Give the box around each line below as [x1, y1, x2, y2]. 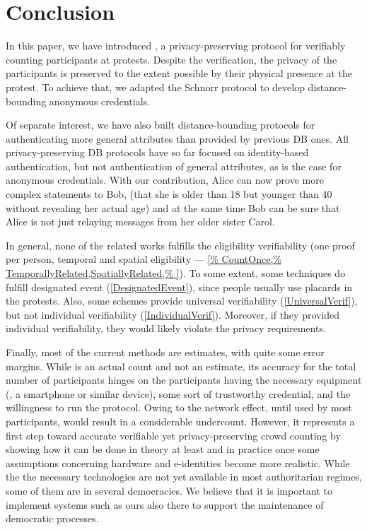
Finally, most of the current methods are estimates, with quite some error [6, 345, 325, 359]
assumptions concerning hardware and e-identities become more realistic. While [6, 455, 350, 470]
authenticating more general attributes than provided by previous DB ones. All [6, 131, 349, 146]
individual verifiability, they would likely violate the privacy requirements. [6, 321, 326, 336]
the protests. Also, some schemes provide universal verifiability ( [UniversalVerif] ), [6, 293, 358, 308]
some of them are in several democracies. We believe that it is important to [6, 483, 333, 497]
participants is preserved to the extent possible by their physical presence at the [6, 66, 352, 81]
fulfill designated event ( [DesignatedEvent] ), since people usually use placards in [6, 279, 353, 294]
